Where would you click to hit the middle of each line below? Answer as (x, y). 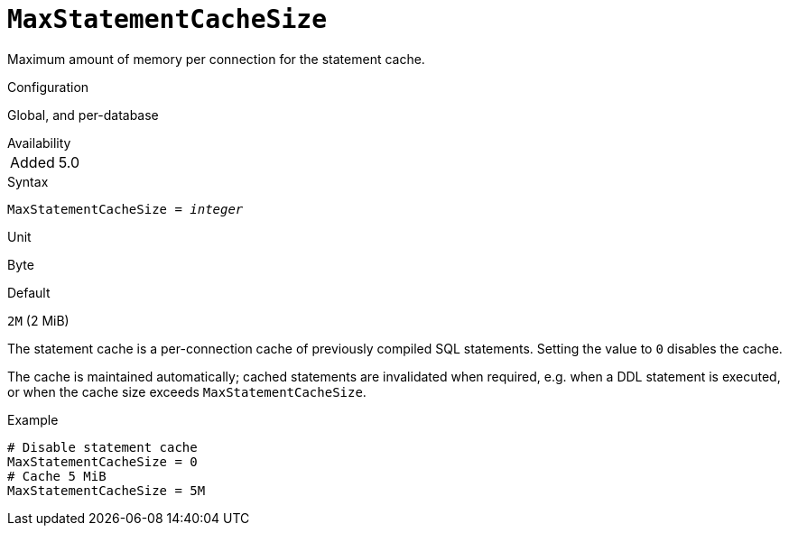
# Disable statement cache (102, 447)
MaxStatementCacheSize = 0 (102, 461)
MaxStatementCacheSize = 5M (107, 490)
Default (29, 292)
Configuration (48, 87)
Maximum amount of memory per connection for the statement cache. (216, 59)
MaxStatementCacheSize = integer (125, 209)
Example (33, 419)
